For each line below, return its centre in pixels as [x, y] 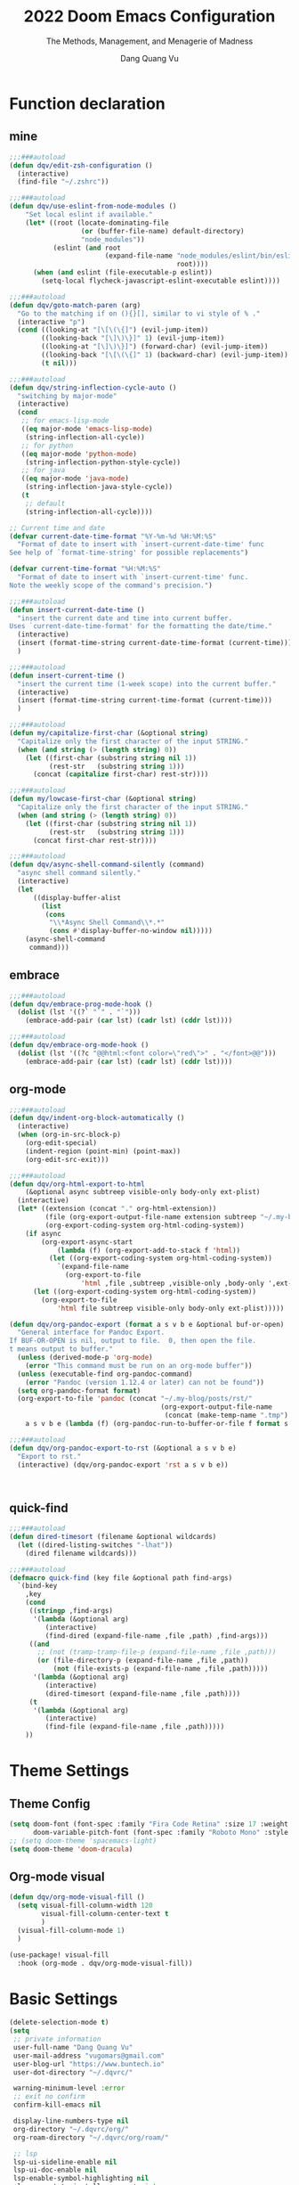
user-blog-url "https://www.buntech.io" [89, 2064]
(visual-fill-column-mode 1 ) [71, 1930]
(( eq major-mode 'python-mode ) [79, 454]
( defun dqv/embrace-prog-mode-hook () [81, 1004]
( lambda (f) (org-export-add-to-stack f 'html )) [149, 1250]
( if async [44, 1233]
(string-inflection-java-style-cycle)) [99, 487]
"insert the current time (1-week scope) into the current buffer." [147, 683]
